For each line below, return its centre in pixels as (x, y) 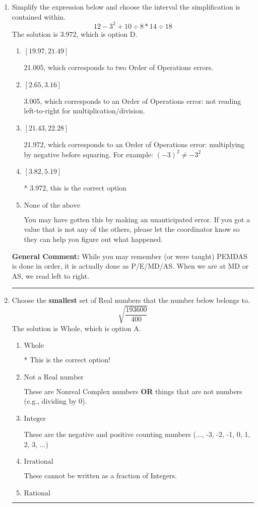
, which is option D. (107, 34)
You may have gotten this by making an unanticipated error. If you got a (137, 219)
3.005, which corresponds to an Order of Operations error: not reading (133, 101)
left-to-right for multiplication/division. (84, 111)
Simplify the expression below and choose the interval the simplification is (126, 7)
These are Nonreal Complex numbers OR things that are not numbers (133, 391)
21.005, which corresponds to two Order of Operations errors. (119, 67)
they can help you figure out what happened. (93, 239)
